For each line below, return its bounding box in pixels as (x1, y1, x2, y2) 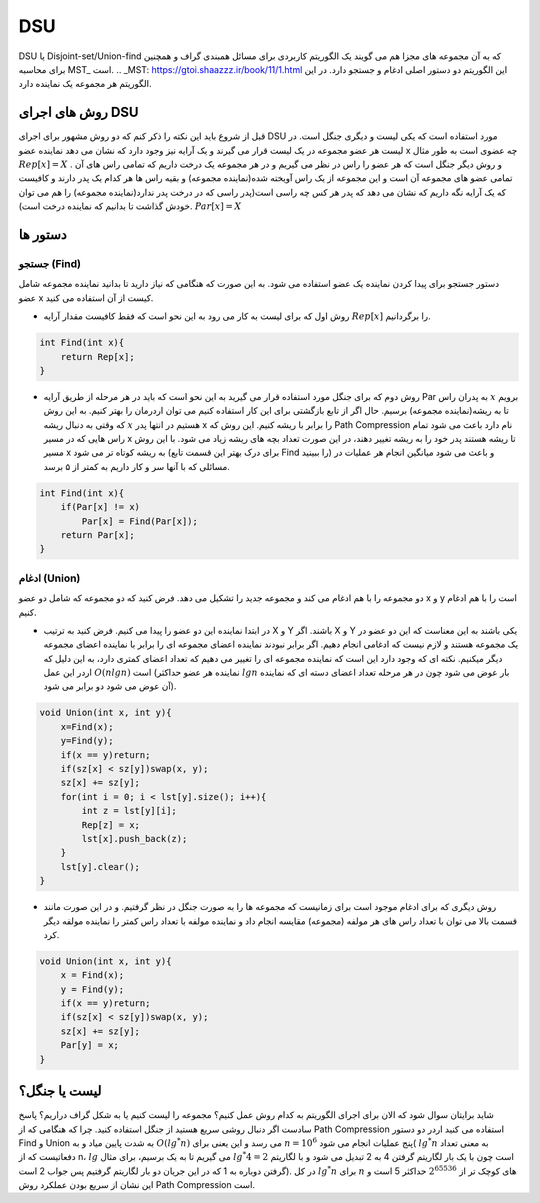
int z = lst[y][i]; (81, 805, 177, 817)
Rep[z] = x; (81, 819, 140, 830)
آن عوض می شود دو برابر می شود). (43, 680, 177, 692)
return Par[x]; (60, 529, 135, 540)
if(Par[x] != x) (60, 501, 140, 513)
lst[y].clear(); (60, 861, 140, 872)
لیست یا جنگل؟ (18, 1083, 102, 1100)
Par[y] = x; (60, 1040, 120, 1051)
